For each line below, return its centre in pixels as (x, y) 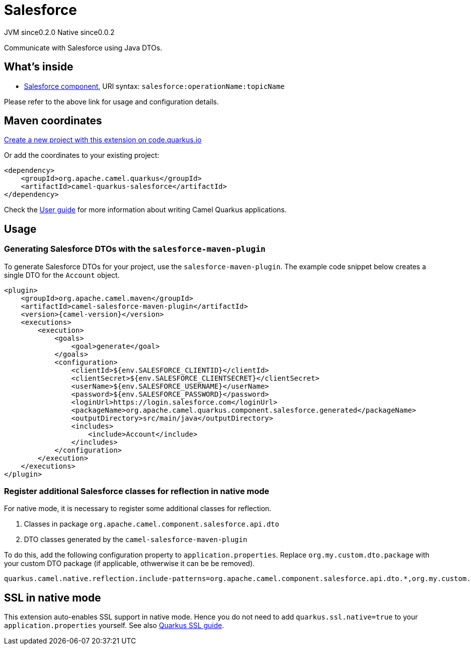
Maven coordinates (53, 121)
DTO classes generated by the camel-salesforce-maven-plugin (136, 540)
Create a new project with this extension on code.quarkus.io (103, 140)
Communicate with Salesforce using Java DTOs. (83, 47)
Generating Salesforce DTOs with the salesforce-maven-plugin (135, 249)
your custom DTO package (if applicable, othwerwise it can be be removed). (129, 564)
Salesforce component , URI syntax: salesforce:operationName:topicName (154, 86)
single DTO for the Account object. (62, 275)
